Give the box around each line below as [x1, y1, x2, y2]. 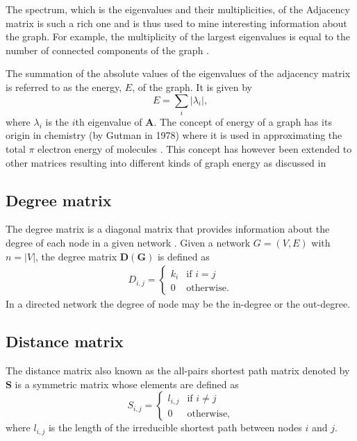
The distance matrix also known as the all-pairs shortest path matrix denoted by [6, 363, 350, 378]
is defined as [157, 249, 210, 263]
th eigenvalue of [75, 114, 142, 128]
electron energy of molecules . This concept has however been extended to [38, 142, 352, 156]
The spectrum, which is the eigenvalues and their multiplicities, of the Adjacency [6, 2, 350, 16]
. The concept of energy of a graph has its [153, 114, 332, 128]
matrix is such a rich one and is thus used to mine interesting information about [6, 15, 347, 30]
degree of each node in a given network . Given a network [6, 235, 251, 250]
